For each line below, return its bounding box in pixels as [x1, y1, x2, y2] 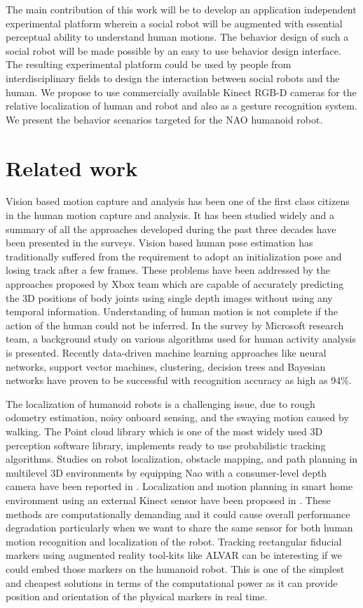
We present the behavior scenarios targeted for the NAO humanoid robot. [6, 112, 323, 126]
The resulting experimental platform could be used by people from [6, 57, 292, 72]
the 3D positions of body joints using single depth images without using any [6, 290, 333, 305]
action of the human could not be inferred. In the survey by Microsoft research [6, 317, 344, 332]
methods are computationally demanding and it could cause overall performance [6, 506, 350, 521]
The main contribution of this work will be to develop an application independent [6, 2, 357, 16]
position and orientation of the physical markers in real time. [6, 589, 268, 604]
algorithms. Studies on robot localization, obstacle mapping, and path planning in [6, 451, 358, 466]
